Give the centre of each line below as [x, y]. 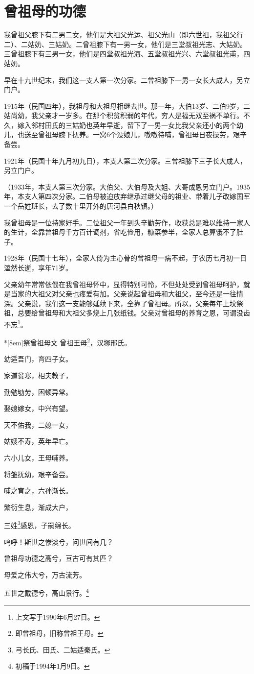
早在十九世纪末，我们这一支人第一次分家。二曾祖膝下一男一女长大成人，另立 [127, 80]
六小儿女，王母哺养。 [38, 458]
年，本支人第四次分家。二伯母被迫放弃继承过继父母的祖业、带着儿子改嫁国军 [127, 196]
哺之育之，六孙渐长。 [38, 491]
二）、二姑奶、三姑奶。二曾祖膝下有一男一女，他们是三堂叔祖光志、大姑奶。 [125, 44]
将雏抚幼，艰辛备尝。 [38, 474]
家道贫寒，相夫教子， [38, 375]
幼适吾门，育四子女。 [38, 359]
